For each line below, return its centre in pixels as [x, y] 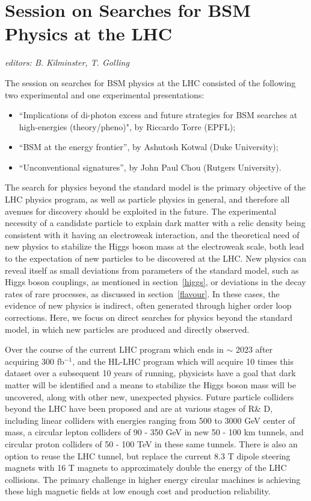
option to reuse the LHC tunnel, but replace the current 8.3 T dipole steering [148, 455]
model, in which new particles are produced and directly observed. [127, 329]
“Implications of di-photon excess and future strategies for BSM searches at [158, 115]
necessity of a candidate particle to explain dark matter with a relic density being [155, 223]
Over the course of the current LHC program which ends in [114, 349]
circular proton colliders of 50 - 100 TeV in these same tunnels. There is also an [151, 443]
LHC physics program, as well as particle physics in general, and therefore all [147, 199]
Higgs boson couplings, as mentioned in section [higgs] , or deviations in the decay [155, 282]
